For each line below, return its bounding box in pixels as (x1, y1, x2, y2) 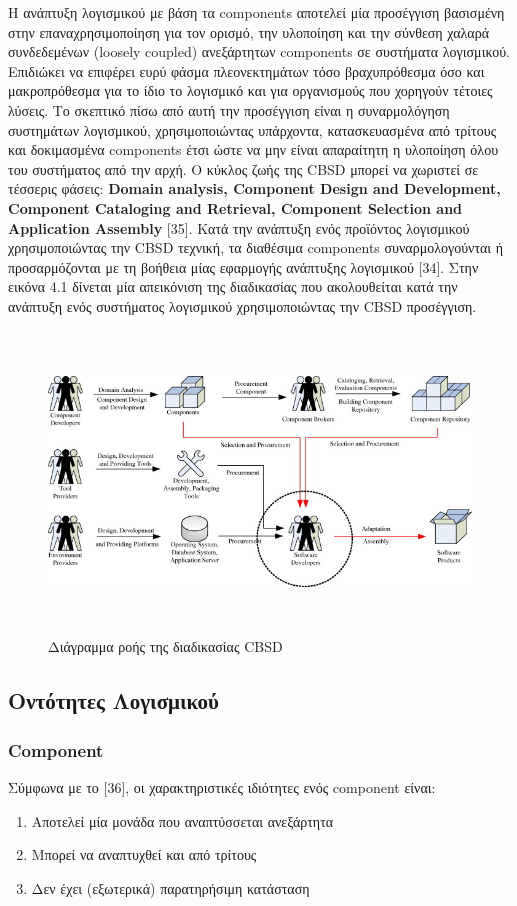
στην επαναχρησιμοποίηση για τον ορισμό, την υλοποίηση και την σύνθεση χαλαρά (8, 21, 489, 42)
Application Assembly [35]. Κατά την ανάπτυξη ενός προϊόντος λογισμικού (8, 217, 470, 238)
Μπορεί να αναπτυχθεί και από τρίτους (31, 844, 257, 865)
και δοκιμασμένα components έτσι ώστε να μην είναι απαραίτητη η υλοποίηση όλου (8, 139, 499, 160)
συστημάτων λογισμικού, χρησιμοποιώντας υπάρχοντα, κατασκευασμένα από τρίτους (8, 119, 497, 140)
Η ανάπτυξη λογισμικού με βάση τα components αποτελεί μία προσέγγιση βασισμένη (8, 2, 505, 22)
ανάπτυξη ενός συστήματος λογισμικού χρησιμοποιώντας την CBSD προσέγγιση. (8, 295, 477, 316)
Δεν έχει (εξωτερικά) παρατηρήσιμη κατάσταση (31, 877, 310, 898)
